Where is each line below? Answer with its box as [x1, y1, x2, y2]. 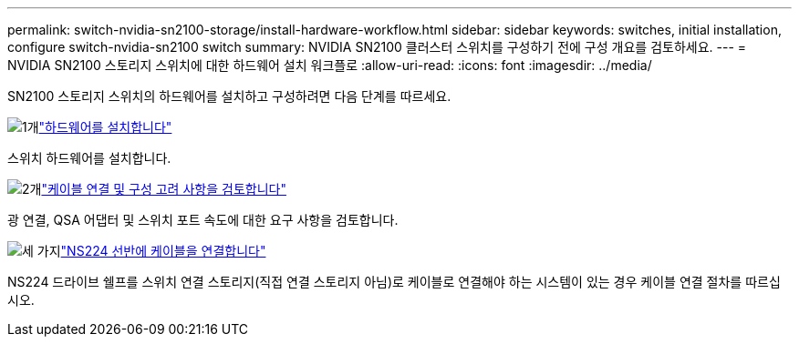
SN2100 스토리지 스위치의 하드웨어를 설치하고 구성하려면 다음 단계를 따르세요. [7, 88, 451, 104]
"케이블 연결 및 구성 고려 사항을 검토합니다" [41, 181, 286, 197]
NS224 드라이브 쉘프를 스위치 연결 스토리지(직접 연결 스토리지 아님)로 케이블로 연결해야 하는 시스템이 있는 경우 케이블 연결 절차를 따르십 [7, 274, 781, 289]
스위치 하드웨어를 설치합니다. [7, 150, 171, 166]
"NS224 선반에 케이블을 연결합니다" [60, 243, 266, 258]
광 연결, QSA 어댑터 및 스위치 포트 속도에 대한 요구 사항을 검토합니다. [7, 212, 399, 228]
